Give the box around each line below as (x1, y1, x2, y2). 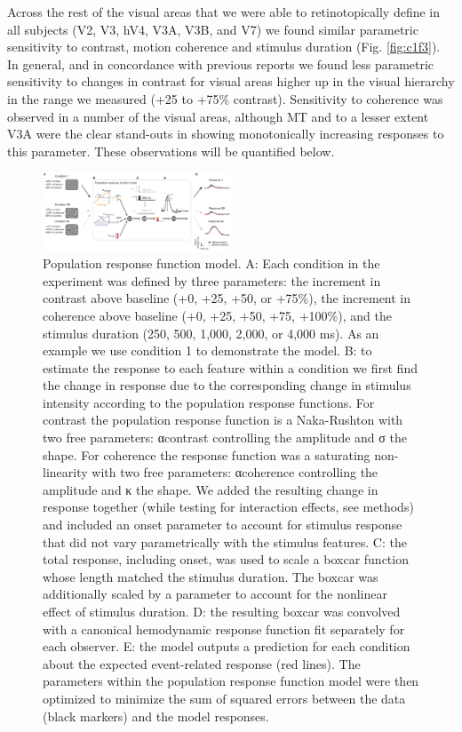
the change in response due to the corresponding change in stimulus (43, 376, 411, 394)
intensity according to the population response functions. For (43, 393, 375, 411)
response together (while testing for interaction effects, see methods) (43, 497, 414, 516)
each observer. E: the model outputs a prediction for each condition (43, 637, 410, 656)
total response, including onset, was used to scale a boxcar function (43, 550, 409, 569)
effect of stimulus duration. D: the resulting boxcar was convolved (43, 602, 401, 620)
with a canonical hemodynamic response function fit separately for (43, 619, 405, 638)
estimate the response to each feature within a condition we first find (43, 358, 418, 377)
